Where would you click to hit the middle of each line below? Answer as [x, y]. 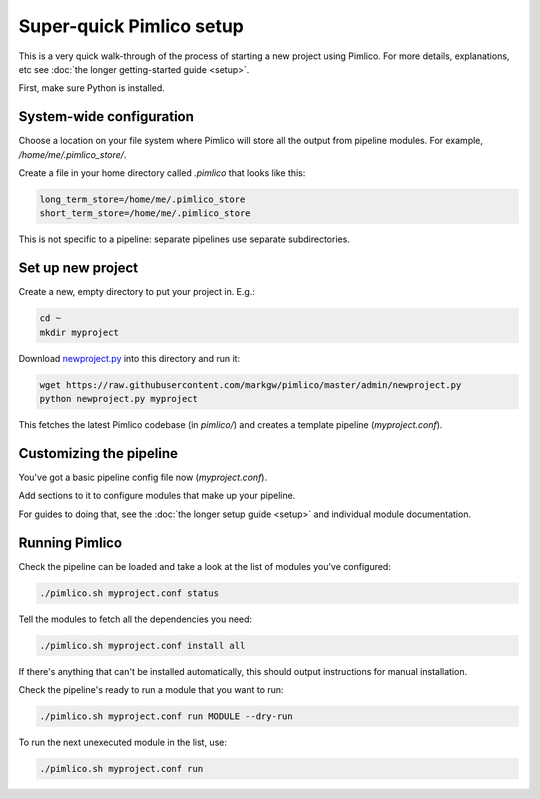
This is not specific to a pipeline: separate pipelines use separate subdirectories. [184, 239]
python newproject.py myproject [119, 399]
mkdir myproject [79, 332]
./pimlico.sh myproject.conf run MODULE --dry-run [166, 716]
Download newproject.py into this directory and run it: [129, 358]
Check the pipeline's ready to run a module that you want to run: [151, 689]
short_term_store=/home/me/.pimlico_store [145, 213]
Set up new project [78, 268]
